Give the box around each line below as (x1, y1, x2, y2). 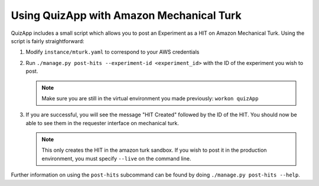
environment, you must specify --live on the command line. (41, 155, 191, 162)
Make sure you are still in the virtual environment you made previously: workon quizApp (41, 94, 259, 102)
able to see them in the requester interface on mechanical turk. (25, 119, 180, 126)
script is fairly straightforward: (11, 37, 85, 44)
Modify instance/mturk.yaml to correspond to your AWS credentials (25, 48, 200, 56)
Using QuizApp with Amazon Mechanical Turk (11, 9, 242, 22)
